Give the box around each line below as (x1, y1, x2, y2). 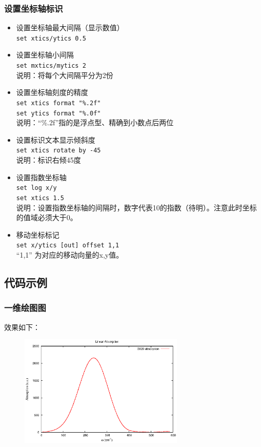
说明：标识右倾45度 (16, 154, 81, 165)
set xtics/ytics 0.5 (16, 34, 86, 42)
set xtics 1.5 (16, 194, 64, 202)
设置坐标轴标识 (4, 2, 63, 14)
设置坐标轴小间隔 (16, 49, 74, 60)
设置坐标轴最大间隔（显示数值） (16, 22, 124, 33)
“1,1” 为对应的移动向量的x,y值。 (16, 249, 124, 260)
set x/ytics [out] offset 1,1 (16, 242, 119, 249)
